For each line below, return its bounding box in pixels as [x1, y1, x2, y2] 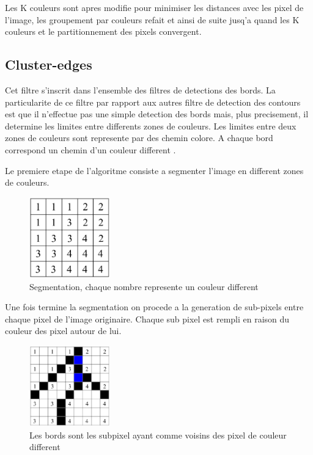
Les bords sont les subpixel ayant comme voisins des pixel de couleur [29, 428, 287, 441]
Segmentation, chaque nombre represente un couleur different [29, 280, 259, 293]
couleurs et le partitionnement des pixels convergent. [5, 25, 202, 38]
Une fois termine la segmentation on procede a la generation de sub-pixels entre [5, 300, 304, 313]
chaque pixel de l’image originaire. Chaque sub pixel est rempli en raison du [5, 312, 290, 325]
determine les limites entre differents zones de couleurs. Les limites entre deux [5, 119, 296, 132]
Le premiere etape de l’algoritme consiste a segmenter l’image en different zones [5, 164, 304, 177]
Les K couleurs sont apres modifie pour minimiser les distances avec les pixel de [5, 1, 304, 13]
